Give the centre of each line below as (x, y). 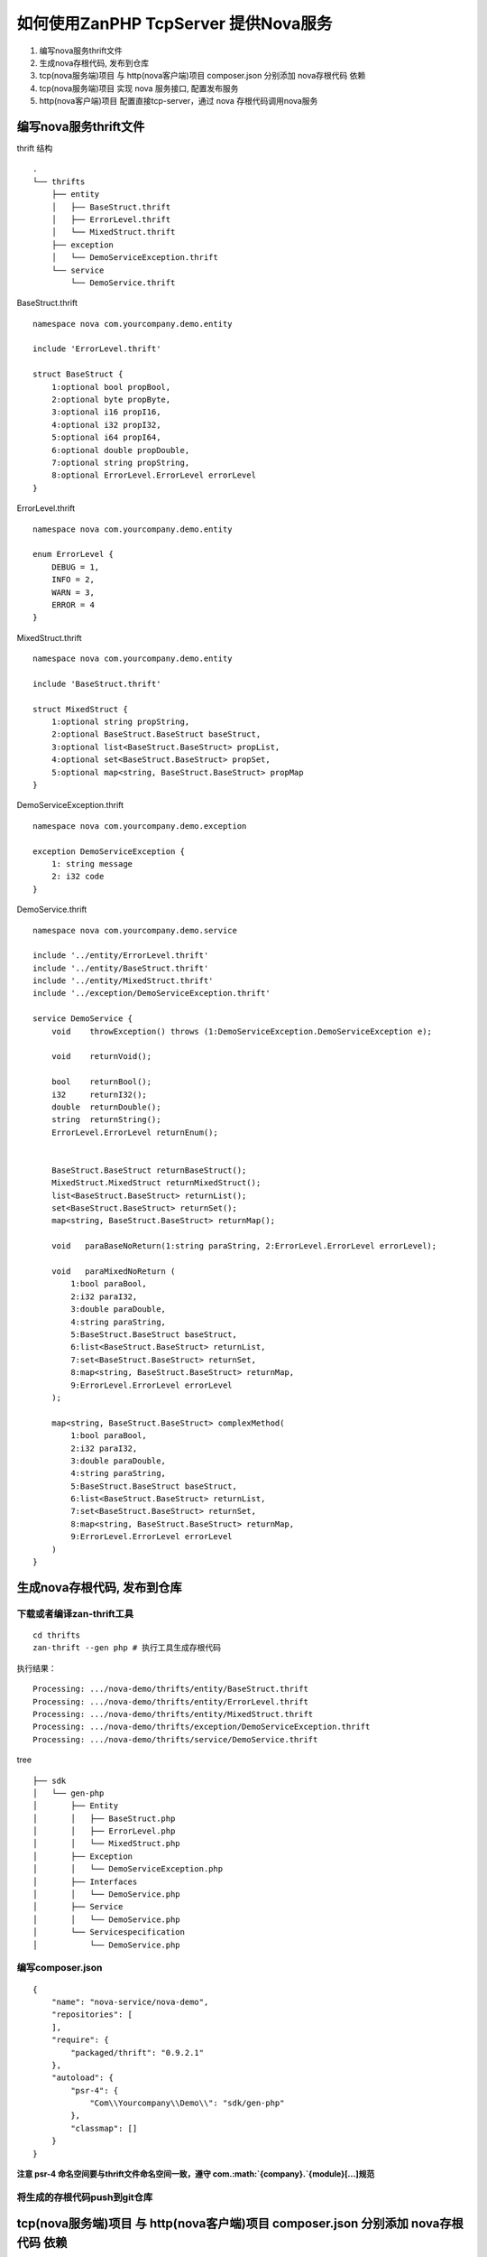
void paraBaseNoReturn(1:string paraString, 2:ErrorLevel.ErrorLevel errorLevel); (244, 1246)
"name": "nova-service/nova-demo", (130, 2002)
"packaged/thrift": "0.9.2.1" (138, 2053)
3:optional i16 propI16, (106, 412)
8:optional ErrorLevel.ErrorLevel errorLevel (154, 475)
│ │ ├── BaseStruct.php (104, 1818)
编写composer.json (60, 1968)
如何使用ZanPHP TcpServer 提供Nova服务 (175, 23)
